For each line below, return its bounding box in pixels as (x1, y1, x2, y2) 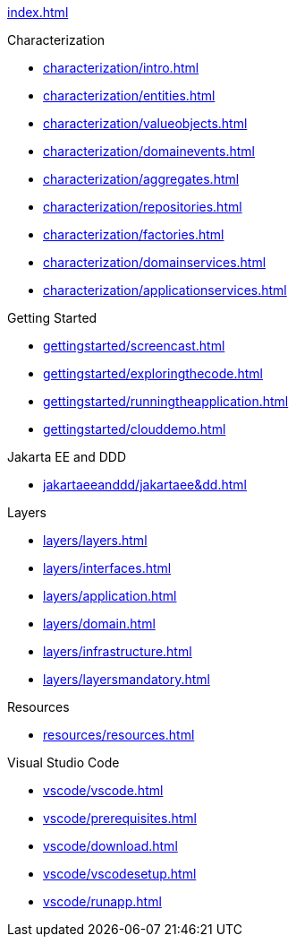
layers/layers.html (43, 533, 148, 548)
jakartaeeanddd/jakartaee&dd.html (43, 477, 247, 492)
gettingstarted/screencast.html (43, 338, 225, 353)
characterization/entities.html (43, 88, 216, 103)
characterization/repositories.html (43, 199, 242, 214)
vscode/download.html (43, 838, 178, 853)
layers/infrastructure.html (43, 644, 192, 659)
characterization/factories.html (43, 227, 224, 242)
